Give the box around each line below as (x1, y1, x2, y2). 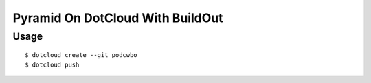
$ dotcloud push (25, 60, 80, 69)
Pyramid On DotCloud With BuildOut (12, 10, 223, 25)
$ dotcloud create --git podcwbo (25, 51, 137, 59)
